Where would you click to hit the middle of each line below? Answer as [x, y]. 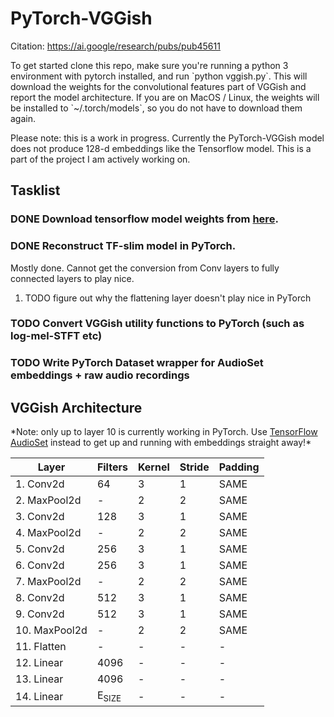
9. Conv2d [40, 614]
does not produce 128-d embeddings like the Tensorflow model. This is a [161, 148]
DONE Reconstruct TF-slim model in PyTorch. [123, 246]
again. [23, 118]
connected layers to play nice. [72, 278]
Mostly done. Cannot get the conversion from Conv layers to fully [145, 268]
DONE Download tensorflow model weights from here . [144, 219]
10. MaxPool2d [51, 630]
